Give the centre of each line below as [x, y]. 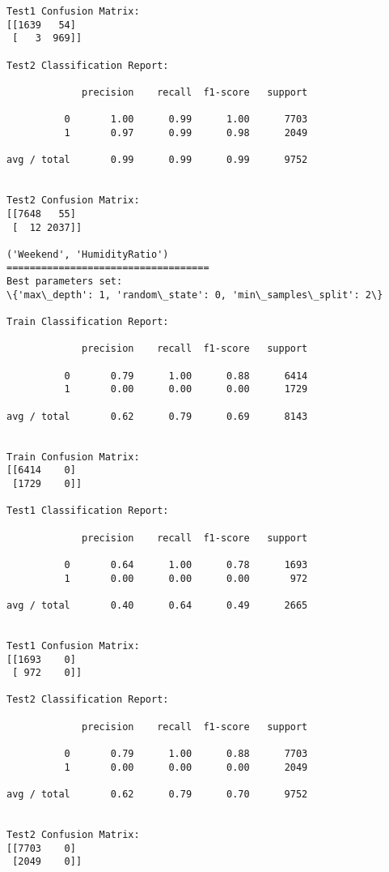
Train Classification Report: [88, 322]
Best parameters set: [65, 282]
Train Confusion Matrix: [73, 457]
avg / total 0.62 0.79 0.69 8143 [157, 416]
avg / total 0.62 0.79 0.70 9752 [157, 795]
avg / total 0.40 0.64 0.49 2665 [157, 605]
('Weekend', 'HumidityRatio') [88, 254]
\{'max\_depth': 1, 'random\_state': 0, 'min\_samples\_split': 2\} [195, 295]
